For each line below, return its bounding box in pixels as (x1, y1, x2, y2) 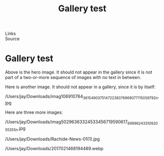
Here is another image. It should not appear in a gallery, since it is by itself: (5, 84, 156, 90)
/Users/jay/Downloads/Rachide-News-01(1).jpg (5, 136, 100, 142)
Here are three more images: (5, 109, 63, 115)
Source (5, 36, 20, 42)
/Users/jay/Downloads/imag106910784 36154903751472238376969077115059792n (5, 94, 158, 101)
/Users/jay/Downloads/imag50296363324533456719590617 (5, 119, 128, 125)
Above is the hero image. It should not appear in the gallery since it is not (5, 69, 153, 75)
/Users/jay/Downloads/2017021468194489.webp (5, 145, 104, 151)
